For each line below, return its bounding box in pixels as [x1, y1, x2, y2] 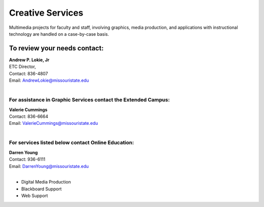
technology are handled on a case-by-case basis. [9, 31, 110, 37]
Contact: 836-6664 [9, 113, 48, 119]
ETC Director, [9, 64, 36, 69]
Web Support [21, 193, 48, 199]
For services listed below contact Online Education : [9, 139, 134, 146]
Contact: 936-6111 [9, 157, 46, 162]
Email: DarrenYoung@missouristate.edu [9, 163, 89, 169]
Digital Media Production [21, 179, 71, 185]
